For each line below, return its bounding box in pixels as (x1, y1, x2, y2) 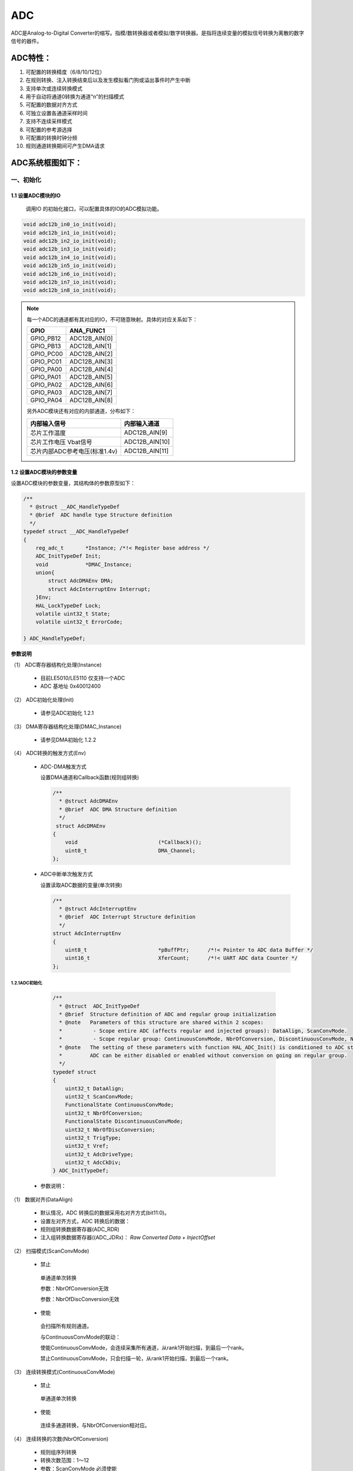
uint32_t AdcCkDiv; (65, 1159, 122, 1166)
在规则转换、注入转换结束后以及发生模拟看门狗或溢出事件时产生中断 (25, 76, 191, 84)
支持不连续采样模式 (25, 118, 72, 125)
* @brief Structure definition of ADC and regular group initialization (59, 1011, 277, 1018)
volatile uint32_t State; (35, 611, 111, 617)
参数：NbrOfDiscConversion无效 (40, 1296, 120, 1303)
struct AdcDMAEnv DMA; (48, 577, 114, 584)
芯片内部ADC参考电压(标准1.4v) (30, 447, 118, 455)
